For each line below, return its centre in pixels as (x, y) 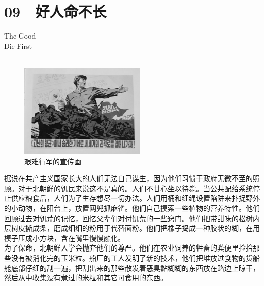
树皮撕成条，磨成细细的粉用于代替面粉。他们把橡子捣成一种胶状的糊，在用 (135, 228)
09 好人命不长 (55, 11)
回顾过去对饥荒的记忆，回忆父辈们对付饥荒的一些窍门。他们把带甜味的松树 (128, 218)
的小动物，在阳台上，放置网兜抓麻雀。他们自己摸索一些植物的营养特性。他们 (132, 208)
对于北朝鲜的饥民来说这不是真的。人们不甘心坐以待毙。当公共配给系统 (135, 188)
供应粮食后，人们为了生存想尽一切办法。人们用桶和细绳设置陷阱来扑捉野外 (135, 198)
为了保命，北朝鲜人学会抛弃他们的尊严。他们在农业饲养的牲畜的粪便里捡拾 (128, 248)
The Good (20, 36)
